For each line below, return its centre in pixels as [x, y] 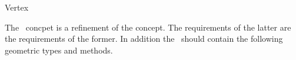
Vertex [17, 7]
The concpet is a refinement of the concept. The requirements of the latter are [148, 27]
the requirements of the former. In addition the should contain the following [144, 39]
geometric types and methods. [59, 50]
